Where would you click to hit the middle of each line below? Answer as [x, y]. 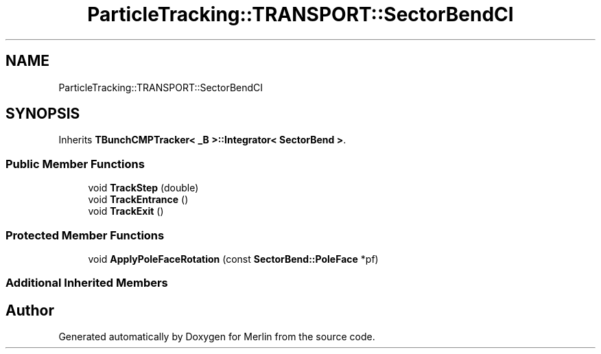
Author [30, 310]
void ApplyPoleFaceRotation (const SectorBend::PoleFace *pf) [233, 259]
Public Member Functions [75, 164]
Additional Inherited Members [87, 283]
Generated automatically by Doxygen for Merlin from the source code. [217, 337]
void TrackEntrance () [138, 200]
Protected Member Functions [85, 235]
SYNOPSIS [43, 114]
